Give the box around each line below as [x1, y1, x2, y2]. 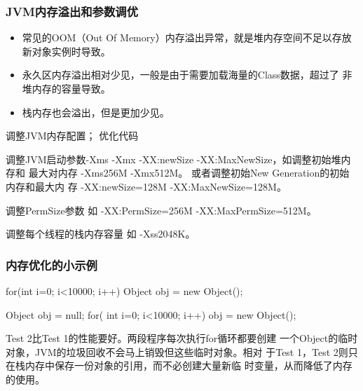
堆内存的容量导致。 [22, 81, 111, 95]
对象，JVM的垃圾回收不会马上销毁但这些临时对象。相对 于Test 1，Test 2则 [6, 344, 348, 359]
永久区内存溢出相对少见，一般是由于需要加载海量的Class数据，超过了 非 [22, 67, 352, 82]
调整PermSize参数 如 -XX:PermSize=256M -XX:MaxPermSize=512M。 [6, 203, 317, 217]
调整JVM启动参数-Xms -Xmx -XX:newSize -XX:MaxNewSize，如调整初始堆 [6, 151, 341, 166]
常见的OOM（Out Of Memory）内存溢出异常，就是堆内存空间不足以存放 [22, 30, 352, 45]
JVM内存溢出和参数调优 [6, 2, 139, 20]
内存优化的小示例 [6, 256, 97, 273]
